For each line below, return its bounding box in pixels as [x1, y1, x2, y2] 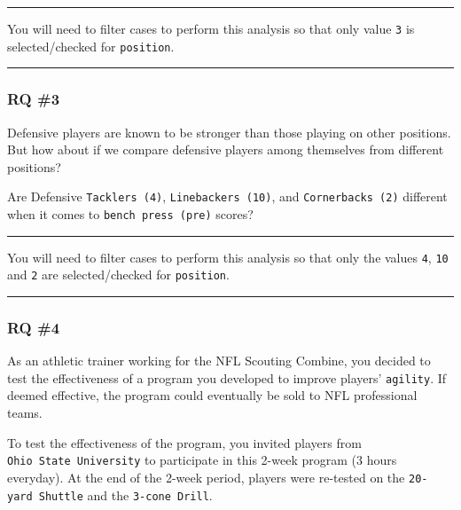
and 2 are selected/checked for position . [7, 265, 230, 284]
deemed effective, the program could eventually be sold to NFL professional [7, 386, 418, 404]
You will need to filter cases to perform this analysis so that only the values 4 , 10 [7, 247, 449, 266]
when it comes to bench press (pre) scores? [7, 204, 254, 223]
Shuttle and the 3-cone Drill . [38, 485, 213, 504]
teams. [7, 404, 43, 421]
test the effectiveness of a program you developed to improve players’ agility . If [7, 368, 447, 387]
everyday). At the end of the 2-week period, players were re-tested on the [7, 467, 405, 486]
